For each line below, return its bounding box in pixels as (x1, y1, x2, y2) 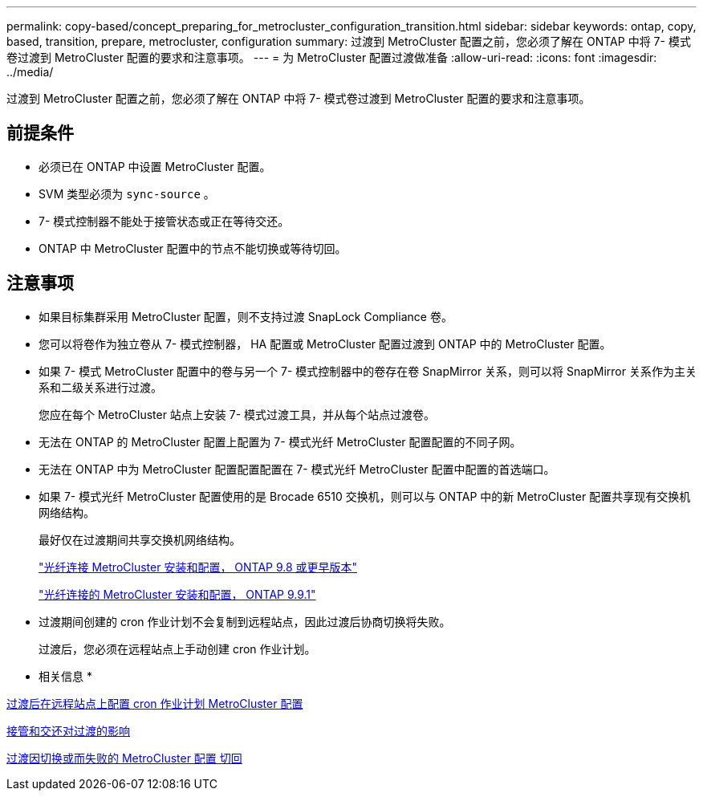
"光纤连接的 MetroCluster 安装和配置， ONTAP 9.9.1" (39, 587, 316, 601)
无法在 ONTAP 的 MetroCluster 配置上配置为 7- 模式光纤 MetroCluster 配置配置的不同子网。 (39, 434, 522, 449)
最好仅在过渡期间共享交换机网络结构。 (39, 532, 241, 547)
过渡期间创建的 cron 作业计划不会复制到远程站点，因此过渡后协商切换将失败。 (39, 614, 451, 628)
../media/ (6, 65, 54, 79)
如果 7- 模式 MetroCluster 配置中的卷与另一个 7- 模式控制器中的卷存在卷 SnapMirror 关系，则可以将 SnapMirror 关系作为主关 (39, 364, 697, 378)
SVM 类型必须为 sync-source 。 (39, 186, 215, 201)
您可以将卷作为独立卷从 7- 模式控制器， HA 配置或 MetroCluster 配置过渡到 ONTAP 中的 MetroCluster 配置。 (39, 336, 612, 351)
